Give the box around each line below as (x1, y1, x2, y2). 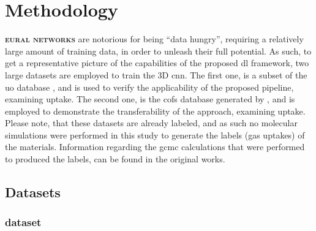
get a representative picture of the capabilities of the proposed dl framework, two (5, 56, 309, 69)
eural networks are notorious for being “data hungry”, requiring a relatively (5, 32, 304, 45)
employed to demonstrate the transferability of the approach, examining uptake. (5, 104, 306, 117)
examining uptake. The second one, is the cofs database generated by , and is (5, 93, 295, 105)
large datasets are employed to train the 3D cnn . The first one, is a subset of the (5, 68, 307, 81)
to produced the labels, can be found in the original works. (5, 153, 225, 165)
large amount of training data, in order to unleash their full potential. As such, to (5, 44, 312, 57)
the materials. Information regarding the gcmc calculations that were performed (5, 140, 305, 153)
